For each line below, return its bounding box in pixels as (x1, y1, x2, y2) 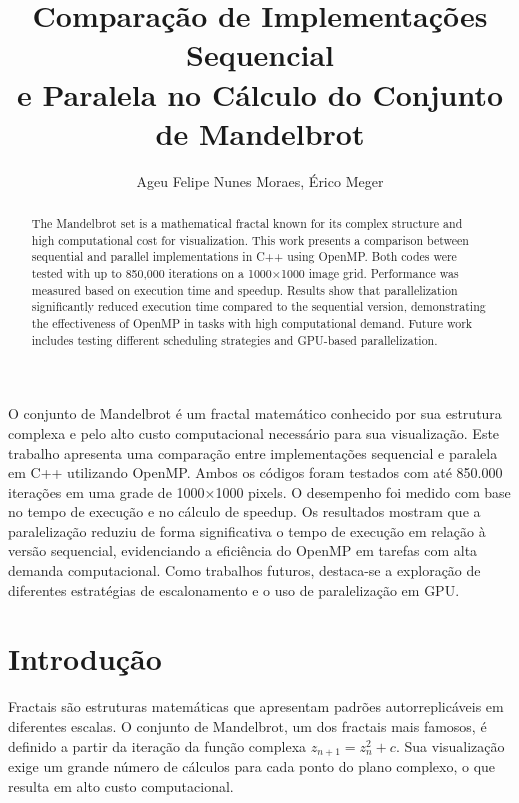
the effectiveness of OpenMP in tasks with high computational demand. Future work (31, 315, 473, 332)
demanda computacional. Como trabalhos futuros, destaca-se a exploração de (8, 560, 481, 581)
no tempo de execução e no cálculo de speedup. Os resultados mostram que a (8, 501, 481, 522)
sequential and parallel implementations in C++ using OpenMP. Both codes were (31, 248, 457, 265)
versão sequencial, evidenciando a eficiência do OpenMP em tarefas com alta (8, 540, 478, 561)
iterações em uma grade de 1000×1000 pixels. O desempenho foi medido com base (8, 481, 511, 502)
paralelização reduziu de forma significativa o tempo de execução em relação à (8, 520, 486, 541)
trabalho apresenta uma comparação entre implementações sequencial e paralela (8, 442, 498, 463)
